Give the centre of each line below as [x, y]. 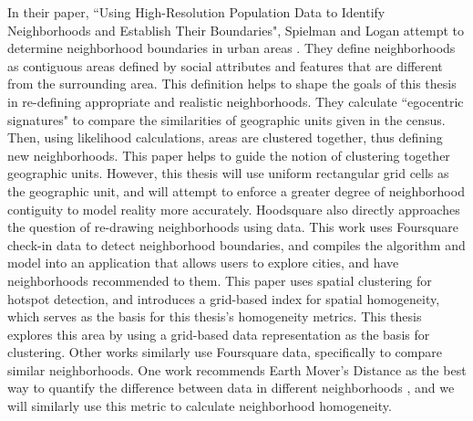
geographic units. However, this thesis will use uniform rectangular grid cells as [228, 173]
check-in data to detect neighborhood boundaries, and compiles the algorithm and [236, 244]
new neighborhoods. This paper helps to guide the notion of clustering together [229, 155]
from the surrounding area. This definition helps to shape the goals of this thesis [232, 84]
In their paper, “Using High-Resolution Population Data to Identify [196, 12]
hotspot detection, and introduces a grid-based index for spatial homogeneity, [224, 298]
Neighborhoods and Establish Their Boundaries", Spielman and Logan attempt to [236, 30]
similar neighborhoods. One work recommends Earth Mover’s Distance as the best [237, 369]
